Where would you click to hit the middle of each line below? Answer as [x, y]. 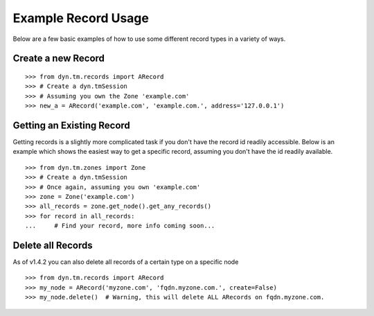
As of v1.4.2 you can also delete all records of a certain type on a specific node [126, 262]
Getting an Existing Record [72, 125]
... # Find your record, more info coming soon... [120, 226]
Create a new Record [59, 59]
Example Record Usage [81, 18]
